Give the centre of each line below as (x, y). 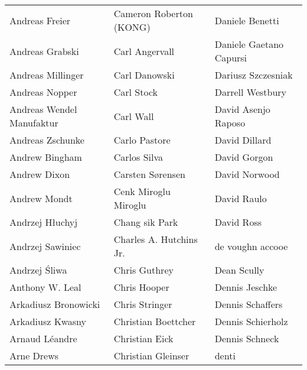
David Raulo (241, 198)
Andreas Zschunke (47, 140)
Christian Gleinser (151, 356)
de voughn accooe (251, 246)
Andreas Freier (40, 20)
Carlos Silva (138, 157)
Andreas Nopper (43, 92)
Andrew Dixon (40, 174)
